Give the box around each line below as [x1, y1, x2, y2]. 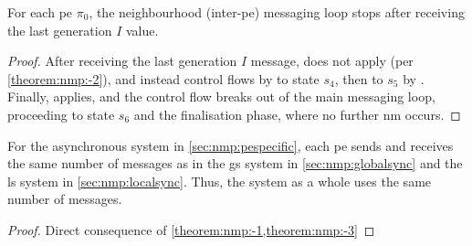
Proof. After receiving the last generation [7, 51, 237, 70]
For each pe [7, 3, 73, 21]
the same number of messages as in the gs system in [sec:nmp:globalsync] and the [7, 154, 463, 173]
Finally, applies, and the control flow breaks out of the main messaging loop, [7, 87, 435, 106]
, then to [334, 69, 383, 88]
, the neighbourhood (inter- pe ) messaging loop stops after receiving [89, 3, 465, 21]
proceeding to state [7, 104, 115, 123]
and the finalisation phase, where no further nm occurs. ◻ [133, 104, 461, 123]
